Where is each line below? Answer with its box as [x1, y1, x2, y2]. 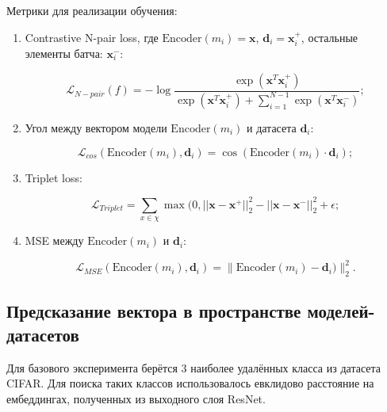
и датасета [246, 119, 297, 135]
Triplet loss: [25, 169, 82, 185]
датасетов [6, 322, 79, 346]
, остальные [301, 29, 358, 45]
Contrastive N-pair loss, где [25, 29, 159, 45]
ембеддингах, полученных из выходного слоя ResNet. [6, 390, 266, 406]
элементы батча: [25, 45, 103, 62]
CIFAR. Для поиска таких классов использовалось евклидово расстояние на [6, 375, 374, 391]
